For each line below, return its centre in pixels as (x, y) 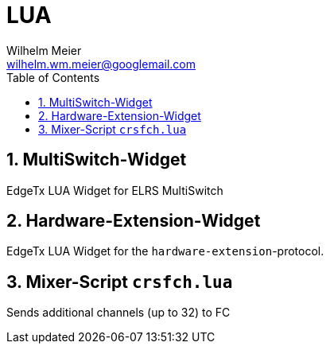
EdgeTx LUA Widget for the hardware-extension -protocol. (165, 251)
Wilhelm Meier (44, 50)
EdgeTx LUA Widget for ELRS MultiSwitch (115, 190)
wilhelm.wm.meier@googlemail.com (101, 64)
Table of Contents (53, 77)
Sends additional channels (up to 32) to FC (118, 313)
